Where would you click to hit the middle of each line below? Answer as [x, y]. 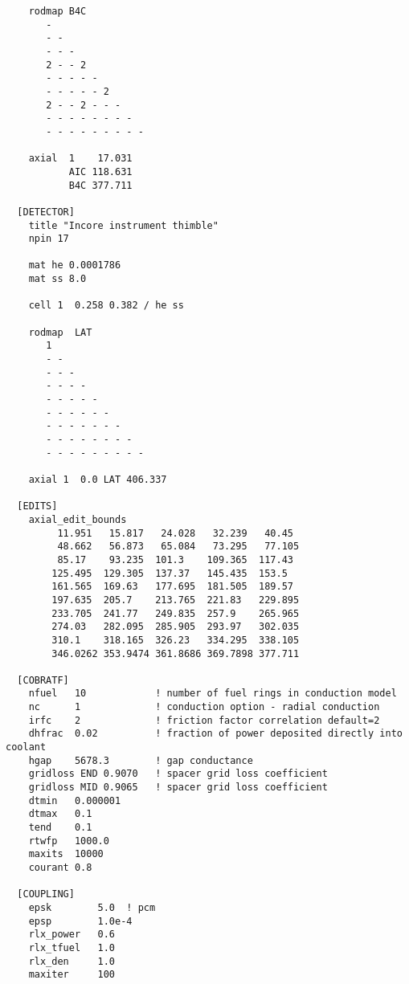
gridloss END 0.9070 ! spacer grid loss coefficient [178, 774]
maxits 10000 [66, 854]
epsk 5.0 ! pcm [92, 907]
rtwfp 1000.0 [69, 841]
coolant [26, 747]
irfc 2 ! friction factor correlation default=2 [204, 720]
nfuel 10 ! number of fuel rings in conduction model [213, 694]
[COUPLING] [46, 894]
